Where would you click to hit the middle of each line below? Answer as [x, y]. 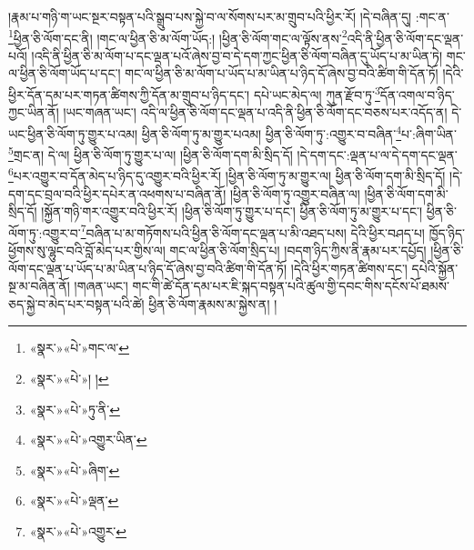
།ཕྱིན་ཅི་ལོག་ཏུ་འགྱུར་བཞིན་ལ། [295, 193]
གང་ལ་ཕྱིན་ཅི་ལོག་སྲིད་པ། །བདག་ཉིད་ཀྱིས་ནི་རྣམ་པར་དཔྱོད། [298, 250]
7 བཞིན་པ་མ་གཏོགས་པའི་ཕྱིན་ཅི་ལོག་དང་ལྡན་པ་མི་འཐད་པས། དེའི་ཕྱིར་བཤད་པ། [252, 231]
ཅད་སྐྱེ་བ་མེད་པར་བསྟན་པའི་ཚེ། [76, 303]
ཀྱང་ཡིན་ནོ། [34, 112]
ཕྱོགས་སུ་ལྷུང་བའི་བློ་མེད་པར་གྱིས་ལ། [87, 250]
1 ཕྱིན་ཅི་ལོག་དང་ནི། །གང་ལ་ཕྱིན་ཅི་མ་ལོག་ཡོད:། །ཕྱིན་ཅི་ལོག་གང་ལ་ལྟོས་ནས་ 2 [178, 36]
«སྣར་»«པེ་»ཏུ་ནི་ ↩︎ [75, 409]
